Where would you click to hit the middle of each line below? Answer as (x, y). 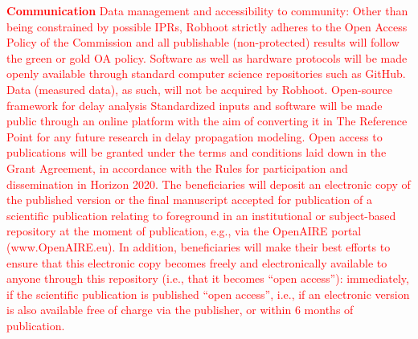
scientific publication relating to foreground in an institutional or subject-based (201, 215)
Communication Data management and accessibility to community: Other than (207, 10)
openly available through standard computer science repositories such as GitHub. (206, 74)
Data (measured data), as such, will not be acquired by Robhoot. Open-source (199, 89)
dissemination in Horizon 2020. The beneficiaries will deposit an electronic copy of (209, 184)
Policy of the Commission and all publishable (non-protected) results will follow (203, 42)
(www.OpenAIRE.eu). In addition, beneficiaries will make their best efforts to (199, 246)
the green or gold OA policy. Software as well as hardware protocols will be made (207, 57)
